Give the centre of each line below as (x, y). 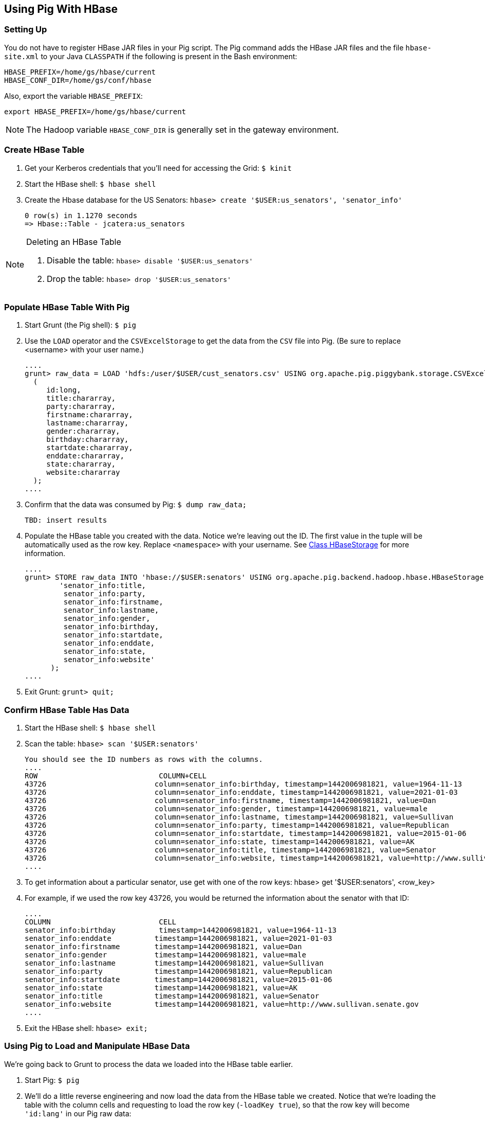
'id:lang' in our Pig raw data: (78, 1113)
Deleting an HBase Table (74, 242)
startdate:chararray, (90, 448)
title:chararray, (81, 398)
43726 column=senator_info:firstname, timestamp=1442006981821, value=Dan (230, 801)
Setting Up (26, 30)
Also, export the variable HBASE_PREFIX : (73, 96)
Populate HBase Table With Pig (67, 307)
